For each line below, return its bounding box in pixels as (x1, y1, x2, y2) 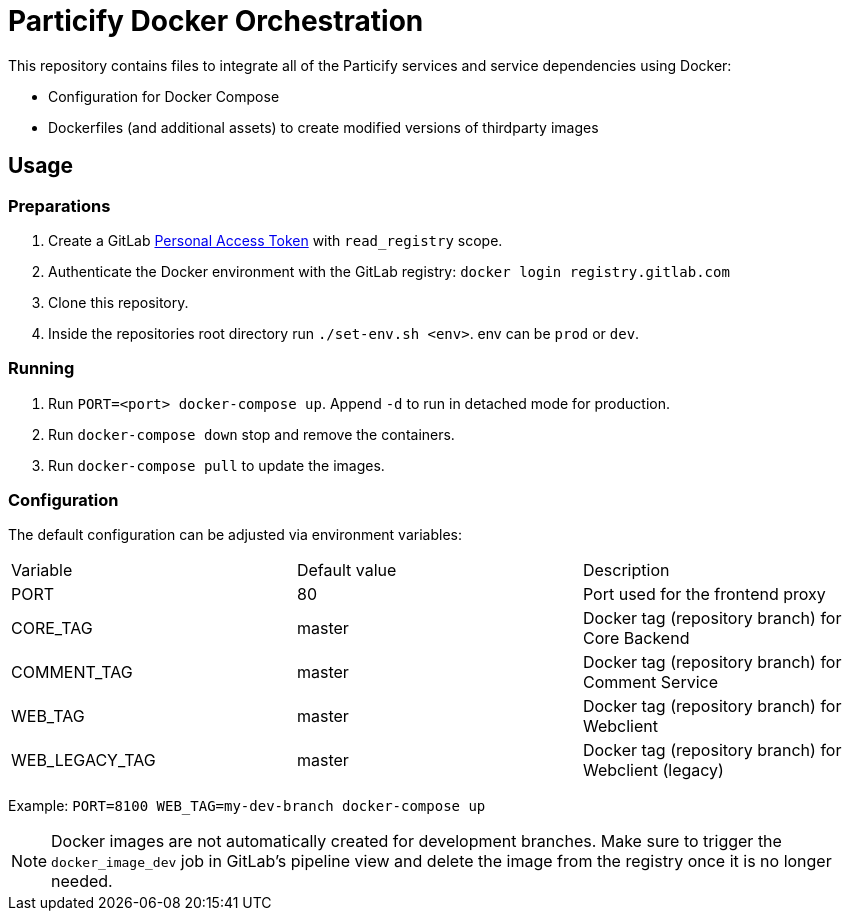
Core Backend (582, 628, 690, 649)
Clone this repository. (48, 293, 189, 311)
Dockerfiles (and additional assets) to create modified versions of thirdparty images (48, 118, 599, 136)
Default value (296, 560, 397, 581)
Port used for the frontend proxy (582, 584, 826, 605)
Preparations (8, 195, 111, 216)
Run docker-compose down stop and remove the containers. (48, 425, 455, 443)
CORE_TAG (11, 618, 93, 639)
